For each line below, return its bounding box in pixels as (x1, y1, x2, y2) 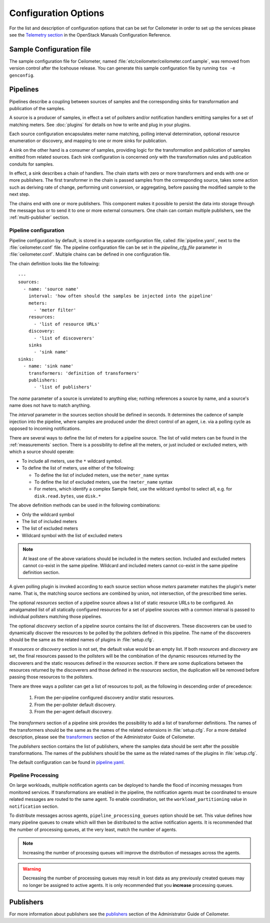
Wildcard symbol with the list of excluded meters (21, 532, 122, 538)
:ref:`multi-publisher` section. (9, 214, 69, 220)
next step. (9, 191, 30, 197)
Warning (22, 866, 41, 872)
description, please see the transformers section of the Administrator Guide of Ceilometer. (9, 734, 195, 740)
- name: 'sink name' (23, 363, 74, 369)
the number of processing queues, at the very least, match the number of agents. (9, 826, 177, 832)
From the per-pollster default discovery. (34, 701, 116, 708)
